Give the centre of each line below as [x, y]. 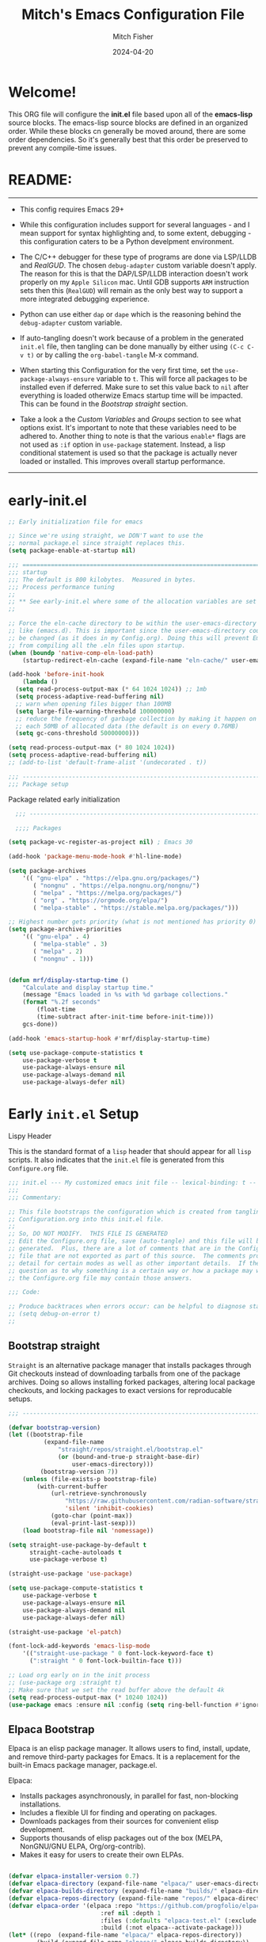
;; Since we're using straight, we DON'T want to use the [106, 536]
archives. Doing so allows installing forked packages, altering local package [132, 1382]
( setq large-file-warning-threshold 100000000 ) [95, 711]
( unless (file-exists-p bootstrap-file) [90, 1479]
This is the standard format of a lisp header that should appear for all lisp [130, 1151]
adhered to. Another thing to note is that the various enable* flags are [133, 436]
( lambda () [40, 682]
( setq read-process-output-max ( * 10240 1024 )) [88, 1697]
